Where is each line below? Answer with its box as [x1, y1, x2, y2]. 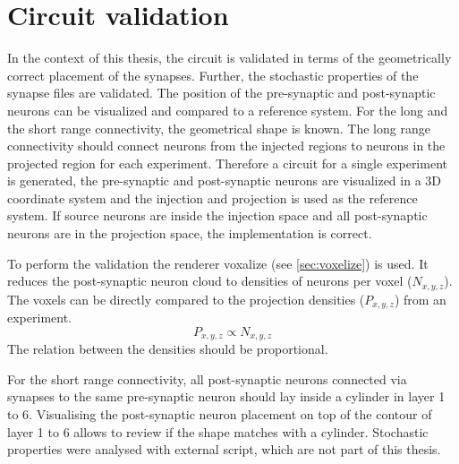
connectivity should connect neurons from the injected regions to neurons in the [7, 136, 446, 155]
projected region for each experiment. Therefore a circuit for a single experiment [7, 153, 447, 172]
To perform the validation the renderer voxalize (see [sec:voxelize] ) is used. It [7, 253, 429, 272]
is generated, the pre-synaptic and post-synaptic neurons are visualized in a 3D [7, 171, 441, 190]
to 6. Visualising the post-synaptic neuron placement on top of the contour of [7, 404, 432, 423]
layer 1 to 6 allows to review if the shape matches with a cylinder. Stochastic [7, 422, 429, 441]
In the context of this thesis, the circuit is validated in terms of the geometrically [7, 48, 452, 67]
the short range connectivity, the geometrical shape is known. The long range [7, 118, 430, 137]
